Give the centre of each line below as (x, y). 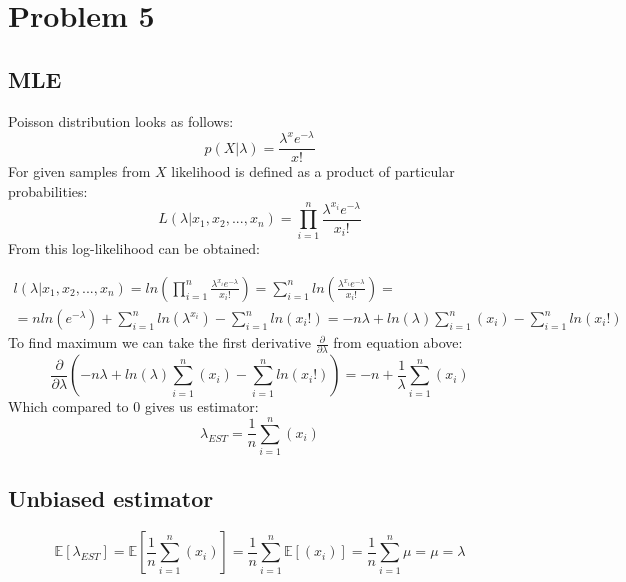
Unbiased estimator (111, 498)
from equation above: (398, 342)
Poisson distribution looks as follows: (121, 120)
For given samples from (79, 171)
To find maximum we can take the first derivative (160, 342)
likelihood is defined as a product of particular (313, 171)
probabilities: (48, 190)
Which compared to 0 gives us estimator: (133, 406)
